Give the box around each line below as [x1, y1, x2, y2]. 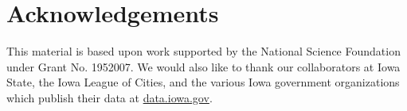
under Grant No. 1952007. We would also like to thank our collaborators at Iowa [6, 58, 401, 75]
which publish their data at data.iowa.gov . [6, 89, 213, 105]
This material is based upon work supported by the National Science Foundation [6, 43, 401, 59]
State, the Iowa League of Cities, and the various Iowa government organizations [6, 74, 400, 90]
